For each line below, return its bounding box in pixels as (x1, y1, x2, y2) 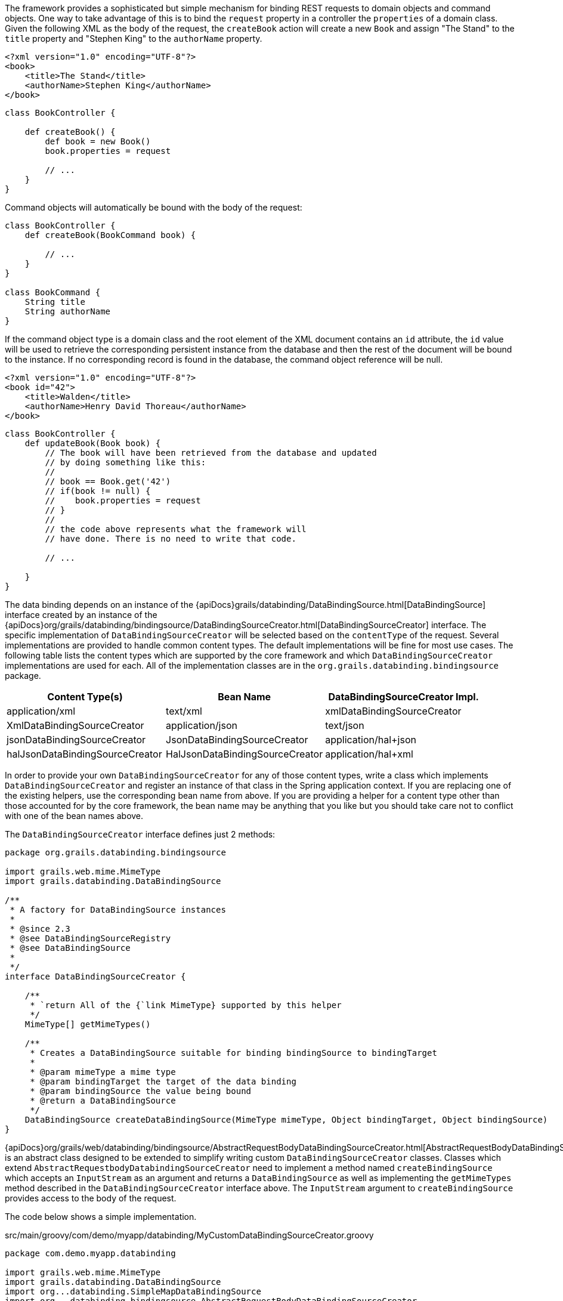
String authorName (24, 307, 111, 316)
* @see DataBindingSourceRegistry (10, 934, 171, 943)
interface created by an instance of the (5, 610, 157, 620)
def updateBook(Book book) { (24, 438, 161, 448)
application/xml (7, 705, 76, 717)
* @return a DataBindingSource (30, 1096, 176, 1105)
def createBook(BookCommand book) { (24, 230, 196, 240)
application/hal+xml (325, 748, 413, 760)
